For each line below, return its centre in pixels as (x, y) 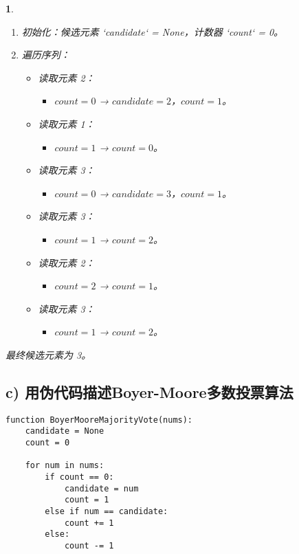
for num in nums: (65, 466)
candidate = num (101, 488)
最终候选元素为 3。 (48, 354)
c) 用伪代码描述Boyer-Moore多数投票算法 (149, 391)
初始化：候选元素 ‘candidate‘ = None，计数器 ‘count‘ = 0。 (153, 31)
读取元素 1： (66, 123)
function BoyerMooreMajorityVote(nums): (99, 420)
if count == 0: (79, 477)
